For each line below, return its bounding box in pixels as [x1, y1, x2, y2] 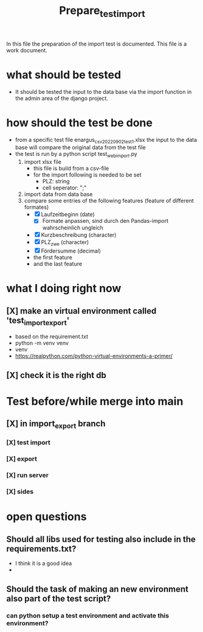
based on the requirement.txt [15, 333, 89, 340]
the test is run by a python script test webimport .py [15, 150, 138, 159]
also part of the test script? [6, 593, 111, 603]
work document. [6, 46, 47, 54]
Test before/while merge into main [6, 394, 184, 408]
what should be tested [6, 68, 122, 82]
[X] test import [6, 438, 50, 447]
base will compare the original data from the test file [15, 144, 146, 151]
